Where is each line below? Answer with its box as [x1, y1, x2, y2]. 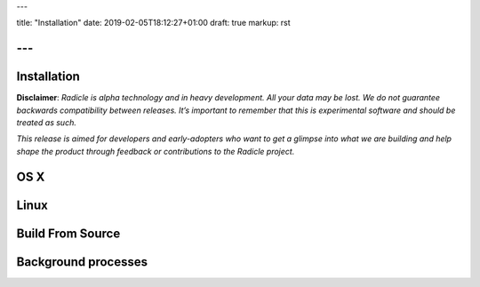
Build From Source [16, 226, 121, 241]
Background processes [16, 254, 148, 269]
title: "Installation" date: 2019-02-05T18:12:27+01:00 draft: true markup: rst [16, 18, 291, 28]
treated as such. [16, 117, 77, 128]
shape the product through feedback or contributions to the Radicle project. [16, 146, 295, 156]
